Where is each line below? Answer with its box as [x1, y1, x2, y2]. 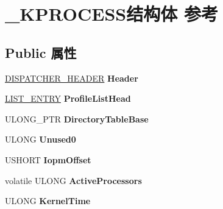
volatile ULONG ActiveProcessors [5, 174, 142, 186]
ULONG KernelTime [5, 194, 91, 207]
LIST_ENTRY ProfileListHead [5, 92, 131, 105]
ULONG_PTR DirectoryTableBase [5, 112, 149, 125]
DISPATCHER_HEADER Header [5, 71, 138, 84]
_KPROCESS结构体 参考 [5, 1, 218, 26]
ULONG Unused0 [5, 133, 76, 146]
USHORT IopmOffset [5, 153, 91, 166]
